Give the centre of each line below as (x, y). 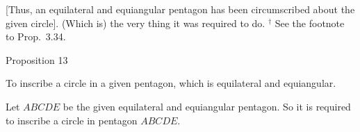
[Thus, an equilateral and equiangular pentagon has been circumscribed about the (180, 9)
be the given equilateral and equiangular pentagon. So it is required (207, 106)
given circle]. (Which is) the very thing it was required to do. (136, 23)
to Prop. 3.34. (36, 36)
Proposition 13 (37, 59)
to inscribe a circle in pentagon (72, 120)
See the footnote (310, 23)
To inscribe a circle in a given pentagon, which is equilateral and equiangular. (171, 83)
